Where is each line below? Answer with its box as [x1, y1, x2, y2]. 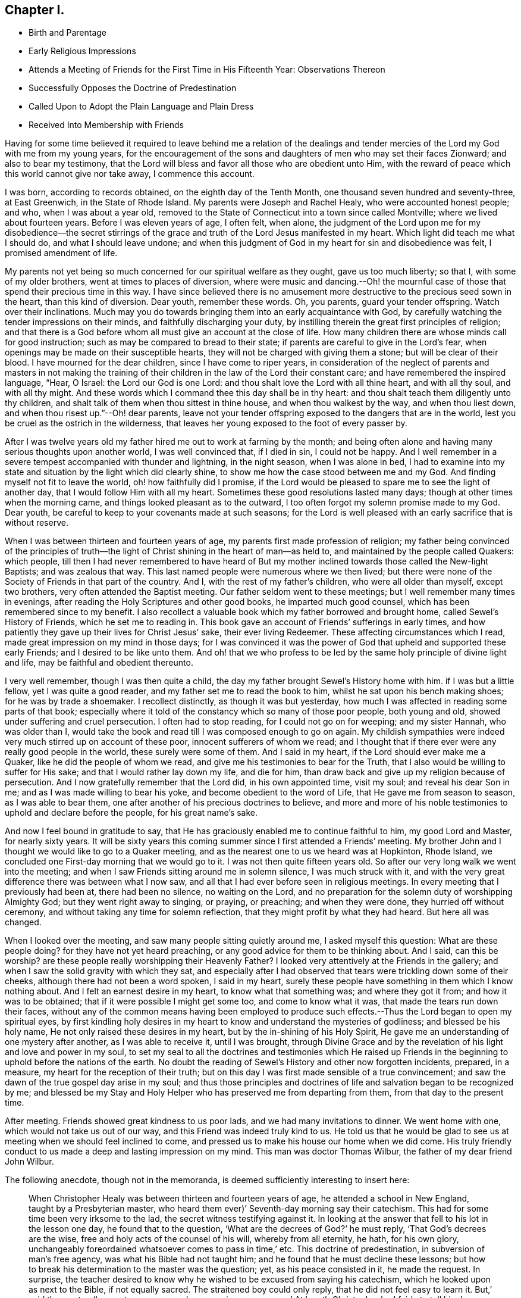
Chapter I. [5, 2, 65, 17]
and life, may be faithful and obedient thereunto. [5, 657, 193, 668]
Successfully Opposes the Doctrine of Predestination [29, 83, 237, 93]
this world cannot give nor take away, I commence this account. [5, 169, 255, 179]
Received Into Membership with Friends [29, 120, 184, 130]
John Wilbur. [5, 1156, 54, 1167]
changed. [5, 917, 42, 928]
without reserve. [5, 517, 68, 528]
